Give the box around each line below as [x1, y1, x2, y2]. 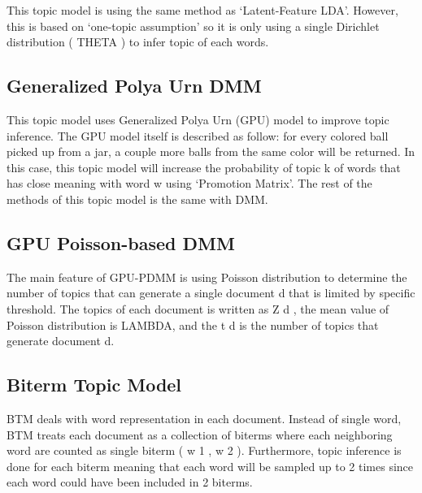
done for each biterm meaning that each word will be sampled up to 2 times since [7, 457, 414, 474]
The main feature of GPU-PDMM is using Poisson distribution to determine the [7, 268, 407, 285]
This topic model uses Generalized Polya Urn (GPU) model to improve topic [7, 110, 389, 128]
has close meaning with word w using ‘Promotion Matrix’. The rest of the [7, 175, 372, 192]
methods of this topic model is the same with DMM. [7, 190, 268, 207]
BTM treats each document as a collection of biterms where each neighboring [7, 426, 393, 443]
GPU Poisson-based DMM [7, 230, 235, 255]
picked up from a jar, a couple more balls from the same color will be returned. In [7, 143, 415, 160]
